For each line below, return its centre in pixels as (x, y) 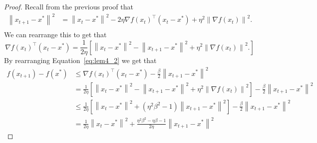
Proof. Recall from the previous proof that (69, 6)
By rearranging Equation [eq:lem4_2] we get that (80, 60)
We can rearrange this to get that (55, 35)
